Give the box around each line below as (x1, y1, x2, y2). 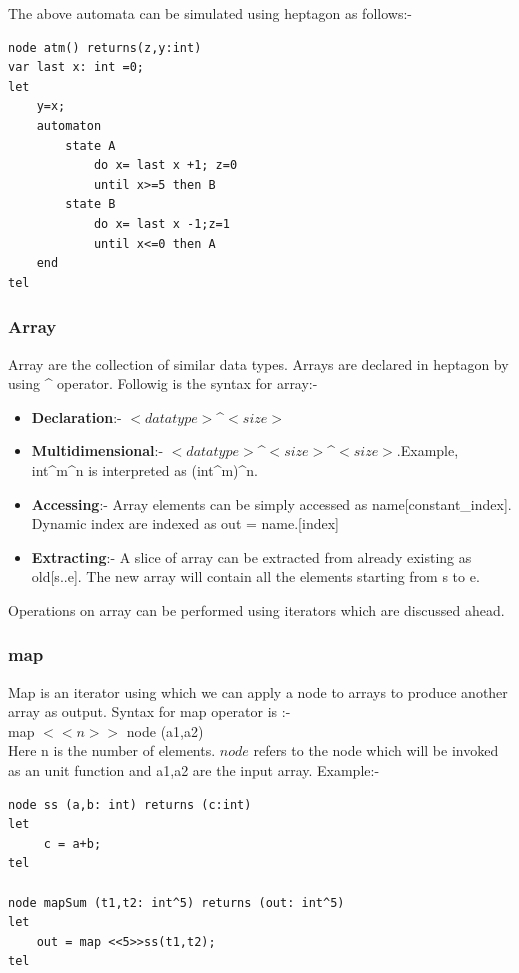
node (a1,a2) (126, 720, 204, 741)
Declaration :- (31, 406, 122, 427)
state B (65, 197, 116, 212)
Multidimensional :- (31, 440, 164, 461)
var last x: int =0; (8, 60, 145, 75)
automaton (36, 118, 102, 133)
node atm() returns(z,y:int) (8, 40, 202, 55)
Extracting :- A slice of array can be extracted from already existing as (31, 546, 472, 567)
